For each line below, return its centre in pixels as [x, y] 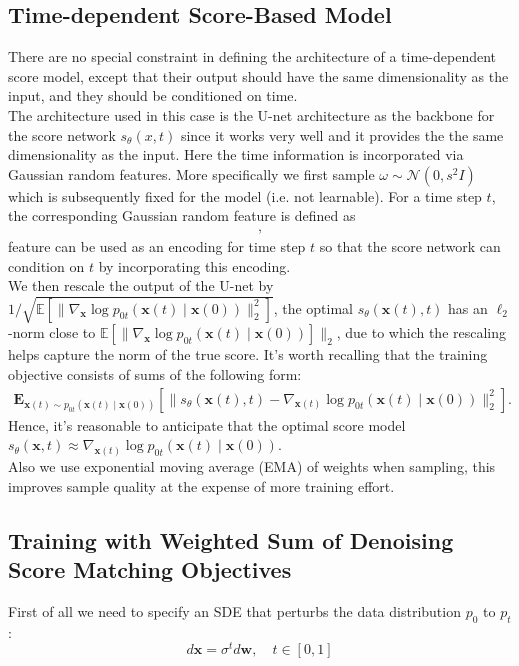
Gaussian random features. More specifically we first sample [191, 173]
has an [468, 307]
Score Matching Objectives [150, 568]
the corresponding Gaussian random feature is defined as [182, 215]
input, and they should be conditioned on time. [153, 95]
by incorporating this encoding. [194, 265]
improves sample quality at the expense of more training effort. [201, 485]
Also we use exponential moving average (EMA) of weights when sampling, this [252, 465]
